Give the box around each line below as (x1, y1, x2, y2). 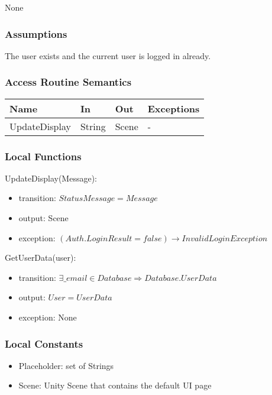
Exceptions (147, 101, 200, 115)
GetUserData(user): (5, 251, 76, 264)
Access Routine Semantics (5, 75, 132, 89)
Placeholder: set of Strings (18, 359, 114, 371)
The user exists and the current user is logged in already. (5, 49, 211, 61)
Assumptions (5, 26, 67, 41)
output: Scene (18, 212, 69, 224)
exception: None (18, 311, 77, 323)
